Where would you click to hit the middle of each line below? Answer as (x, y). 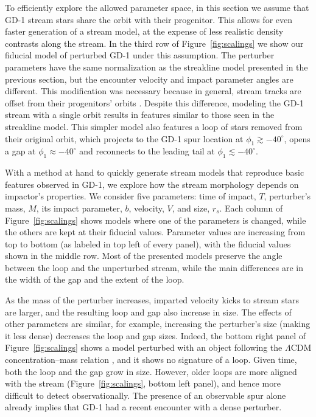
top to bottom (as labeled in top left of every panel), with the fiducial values (148, 243)
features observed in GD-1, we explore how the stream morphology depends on (152, 184)
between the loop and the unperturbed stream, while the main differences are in (154, 267)
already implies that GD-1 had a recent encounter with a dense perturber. (143, 407)
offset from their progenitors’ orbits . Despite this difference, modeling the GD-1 (155, 102)
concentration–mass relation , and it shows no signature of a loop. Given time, (151, 360)
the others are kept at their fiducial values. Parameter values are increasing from (155, 232)
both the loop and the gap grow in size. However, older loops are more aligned (151, 371)
